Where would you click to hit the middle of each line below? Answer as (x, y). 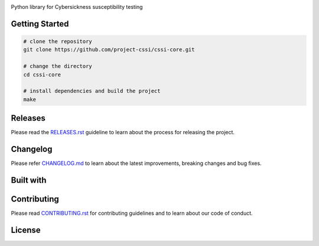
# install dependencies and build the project (92, 91)
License (26, 230)
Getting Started (40, 24)
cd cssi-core (42, 75)
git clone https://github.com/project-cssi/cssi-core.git (109, 50)
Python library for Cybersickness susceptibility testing (77, 7)
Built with (29, 180)
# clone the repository (58, 41)
